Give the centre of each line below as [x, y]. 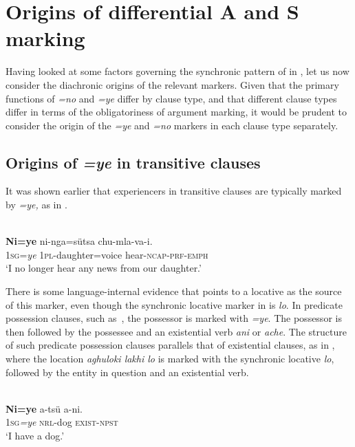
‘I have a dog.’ [35, 435]
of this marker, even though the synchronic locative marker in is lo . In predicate [174, 304]
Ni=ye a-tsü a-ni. [44, 408]
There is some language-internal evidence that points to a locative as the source [174, 291]
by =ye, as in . [36, 205]
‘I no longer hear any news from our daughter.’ [104, 268]
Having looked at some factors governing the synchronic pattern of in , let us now [177, 71]
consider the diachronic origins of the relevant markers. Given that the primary [172, 84]
